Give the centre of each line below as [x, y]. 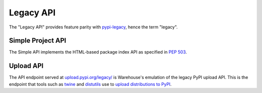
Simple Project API [38, 41]
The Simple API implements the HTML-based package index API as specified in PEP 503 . [98, 52]
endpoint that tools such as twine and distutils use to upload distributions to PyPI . [90, 84]
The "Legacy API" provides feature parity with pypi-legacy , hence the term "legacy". [93, 27]
